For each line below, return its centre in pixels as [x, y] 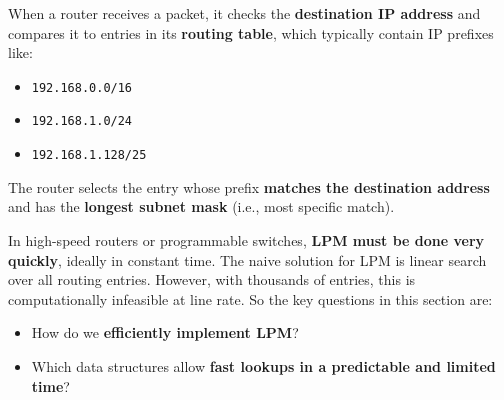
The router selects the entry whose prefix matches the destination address [249, 186]
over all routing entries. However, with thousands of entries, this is [212, 279]
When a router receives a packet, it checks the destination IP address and [244, 13]
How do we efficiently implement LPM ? [165, 332]
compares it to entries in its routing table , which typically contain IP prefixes [251, 32]
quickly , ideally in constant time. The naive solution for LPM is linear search [247, 259]
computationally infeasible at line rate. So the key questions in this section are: [250, 298]
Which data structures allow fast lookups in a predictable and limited [263, 365]
